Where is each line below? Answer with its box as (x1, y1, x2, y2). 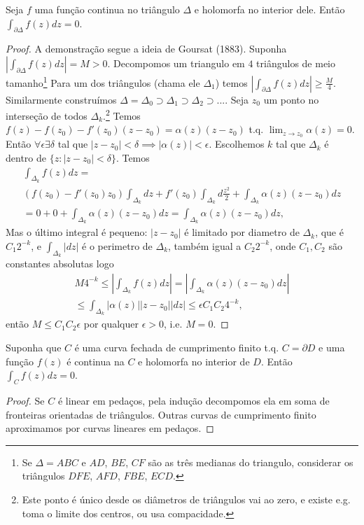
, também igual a (168, 238, 241, 253)
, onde (269, 238, 296, 253)
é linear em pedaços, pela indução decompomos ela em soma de (57, 393, 330, 408)
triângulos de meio (256, 55, 335, 70)
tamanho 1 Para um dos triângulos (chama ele (6, 73, 200, 90)
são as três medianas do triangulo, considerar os (148, 454, 353, 469)
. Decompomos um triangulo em (107, 55, 245, 70)
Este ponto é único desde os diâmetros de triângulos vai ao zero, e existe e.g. (22, 492, 351, 506)
